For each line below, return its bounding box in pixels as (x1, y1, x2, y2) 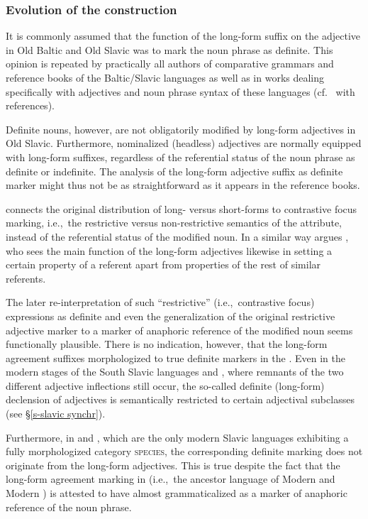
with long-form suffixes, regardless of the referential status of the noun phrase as (6, 149, 355, 164)
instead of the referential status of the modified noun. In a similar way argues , (6, 229, 349, 244)
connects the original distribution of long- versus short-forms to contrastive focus (6, 201, 357, 216)
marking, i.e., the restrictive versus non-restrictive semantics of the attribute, (6, 215, 342, 230)
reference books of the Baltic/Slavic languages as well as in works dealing (6, 70, 325, 84)
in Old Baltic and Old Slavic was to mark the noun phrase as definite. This (6, 42, 333, 57)
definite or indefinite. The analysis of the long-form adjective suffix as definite (6, 163, 343, 178)
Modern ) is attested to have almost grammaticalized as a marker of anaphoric (6, 486, 347, 501)
